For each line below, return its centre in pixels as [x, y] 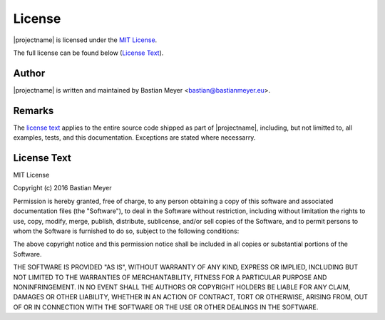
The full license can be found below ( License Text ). [88, 53]
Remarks [34, 110]
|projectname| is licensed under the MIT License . [85, 40]
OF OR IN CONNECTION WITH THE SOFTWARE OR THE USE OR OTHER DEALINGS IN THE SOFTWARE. [166, 307]
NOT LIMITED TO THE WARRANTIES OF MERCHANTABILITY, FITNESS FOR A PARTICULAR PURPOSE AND [170, 277]
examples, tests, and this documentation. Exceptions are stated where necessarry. [134, 138]
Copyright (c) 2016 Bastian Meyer [62, 188]
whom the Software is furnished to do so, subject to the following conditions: [126, 231]
